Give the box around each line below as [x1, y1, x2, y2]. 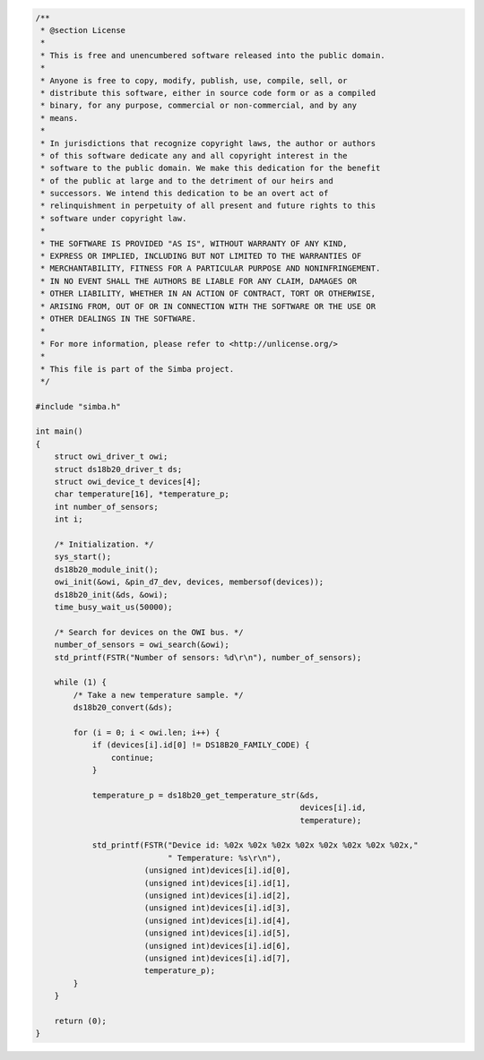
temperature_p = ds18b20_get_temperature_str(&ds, [91, 789, 320, 800]
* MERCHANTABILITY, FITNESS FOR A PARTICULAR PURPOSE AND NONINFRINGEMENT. [40, 263, 381, 273]
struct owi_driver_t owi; [54, 452, 169, 461]
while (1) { [54, 677, 108, 687]
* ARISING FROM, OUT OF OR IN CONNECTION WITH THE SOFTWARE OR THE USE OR [40, 301, 376, 311]
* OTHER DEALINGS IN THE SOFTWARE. [40, 314, 197, 323]
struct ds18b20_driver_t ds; [54, 464, 183, 474]
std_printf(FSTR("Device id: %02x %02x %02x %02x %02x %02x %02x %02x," [91, 840, 419, 850]
